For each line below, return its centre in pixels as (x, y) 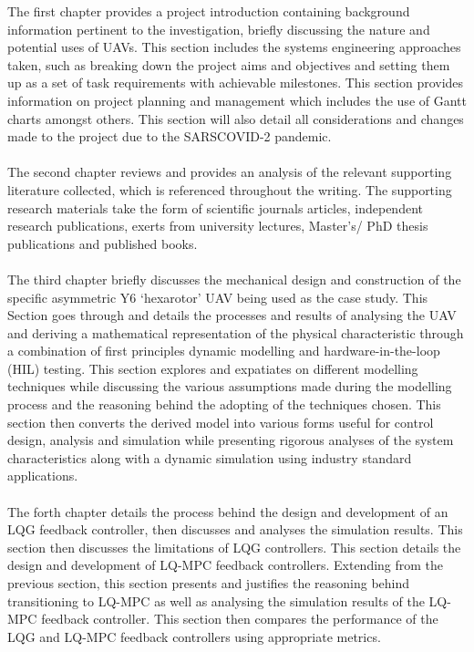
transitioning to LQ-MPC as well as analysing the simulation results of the (216, 600)
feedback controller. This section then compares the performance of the (240, 619)
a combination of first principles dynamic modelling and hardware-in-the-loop (224, 351)
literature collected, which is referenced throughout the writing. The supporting (230, 189)
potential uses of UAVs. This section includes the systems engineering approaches (234, 47)
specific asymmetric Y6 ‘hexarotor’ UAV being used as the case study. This (218, 297)
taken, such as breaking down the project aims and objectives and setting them (229, 64)
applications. (43, 476)
